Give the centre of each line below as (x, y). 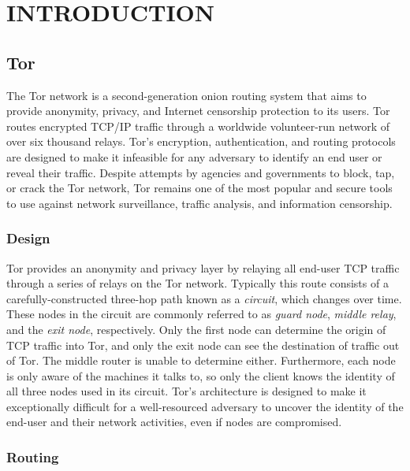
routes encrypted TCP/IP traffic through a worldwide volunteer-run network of (198, 126)
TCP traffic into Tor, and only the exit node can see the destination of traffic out (203, 345)
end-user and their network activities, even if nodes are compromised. (174, 422)
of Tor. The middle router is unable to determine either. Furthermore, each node (201, 360)
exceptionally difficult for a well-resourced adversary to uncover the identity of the (205, 406)
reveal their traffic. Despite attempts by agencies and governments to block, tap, (201, 172)
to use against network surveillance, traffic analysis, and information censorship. (199, 203)
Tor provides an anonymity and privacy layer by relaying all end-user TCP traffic (203, 267)
